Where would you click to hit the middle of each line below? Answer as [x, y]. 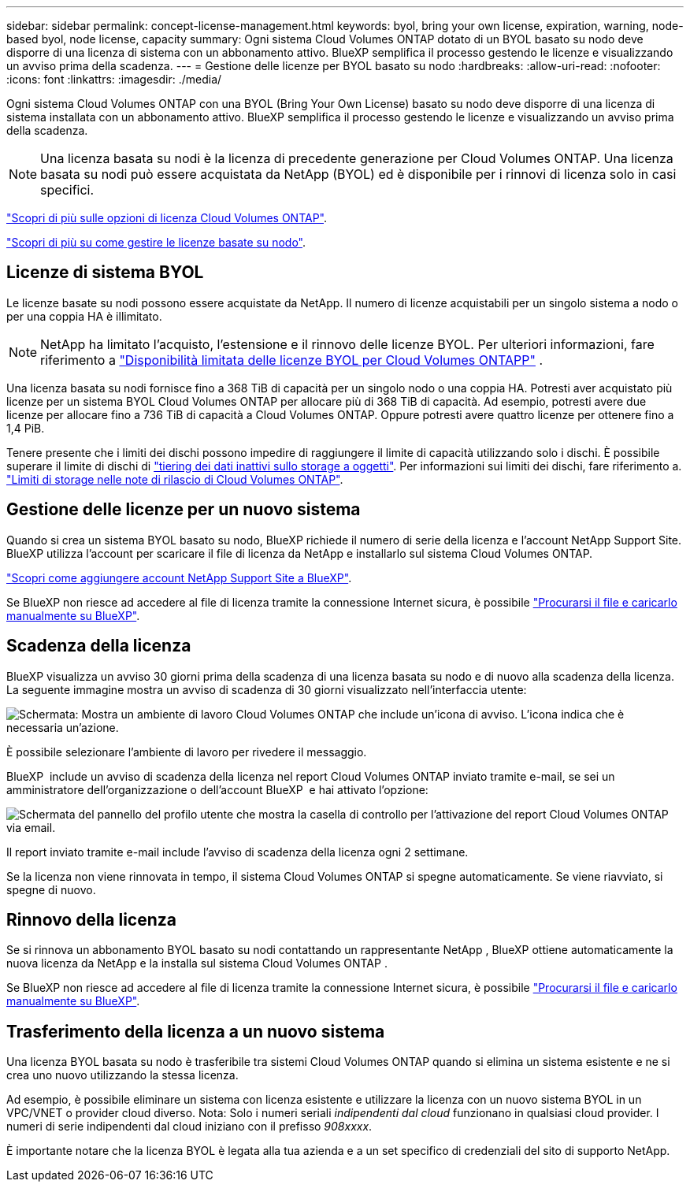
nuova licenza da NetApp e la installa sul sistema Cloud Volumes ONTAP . [197, 963]
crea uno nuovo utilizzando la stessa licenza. [122, 1075]
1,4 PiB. [26, 428]
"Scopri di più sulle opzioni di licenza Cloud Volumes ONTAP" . [167, 218]
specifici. [67, 190]
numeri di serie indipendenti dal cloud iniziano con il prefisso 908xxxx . [189, 1127]
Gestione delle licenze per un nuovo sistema [184, 510]
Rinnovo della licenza [92, 919]
